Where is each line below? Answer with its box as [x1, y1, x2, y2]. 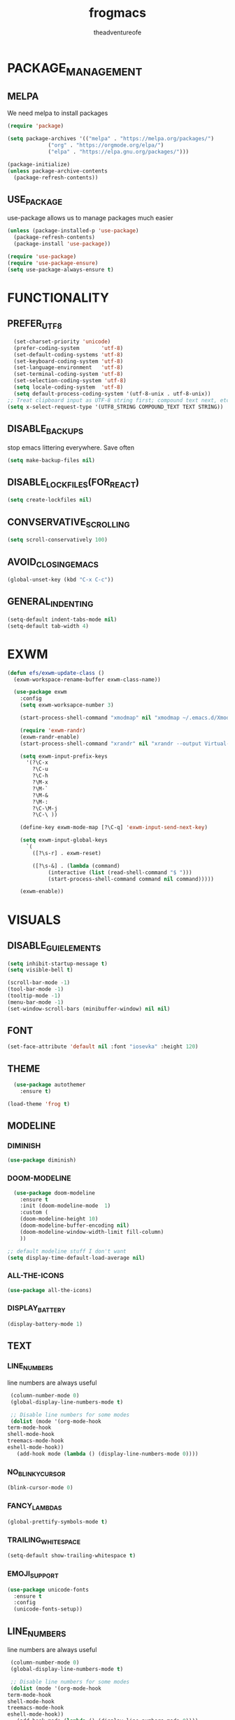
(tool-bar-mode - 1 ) [7, 986, 64, 993]
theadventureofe [93, 28, 142, 36]
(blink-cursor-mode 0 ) [7, 1484, 73, 1491]
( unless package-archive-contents [7, 167, 108, 175]
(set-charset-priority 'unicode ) [13, 338, 111, 345]
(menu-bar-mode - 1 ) [7, 998, 64, 1006]
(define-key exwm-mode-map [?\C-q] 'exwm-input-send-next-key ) [20, 824, 208, 831]
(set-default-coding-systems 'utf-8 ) [13, 351, 124, 358]
